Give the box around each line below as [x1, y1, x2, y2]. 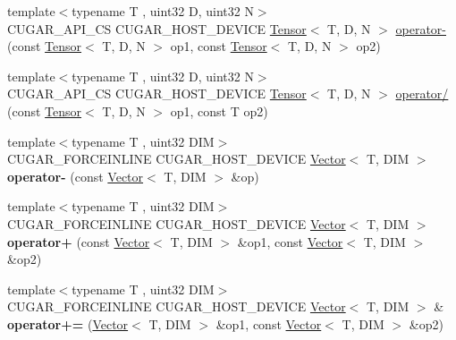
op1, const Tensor [170, 37, 267, 55]
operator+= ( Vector [7, 314, 129, 333]
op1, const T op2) [170, 101, 268, 120]
